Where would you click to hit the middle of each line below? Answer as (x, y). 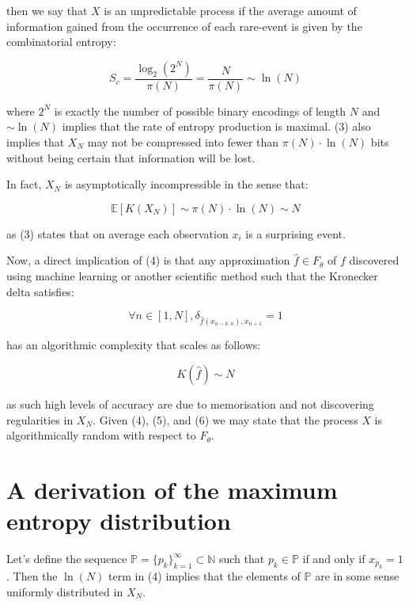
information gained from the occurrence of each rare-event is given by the (184, 26)
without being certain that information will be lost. (131, 157)
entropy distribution (119, 521)
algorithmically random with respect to (101, 435)
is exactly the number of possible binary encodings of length (200, 110)
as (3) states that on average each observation (117, 233)
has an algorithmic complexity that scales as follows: (134, 345)
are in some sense (357, 576)
